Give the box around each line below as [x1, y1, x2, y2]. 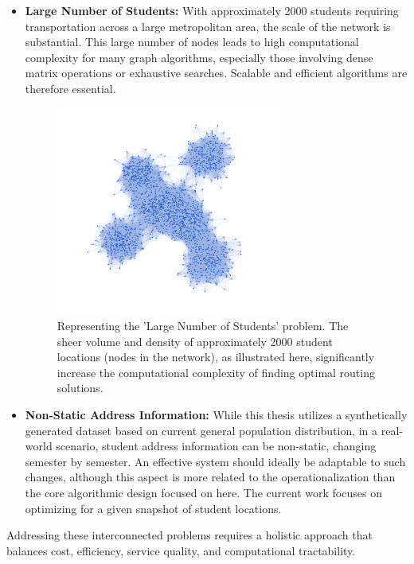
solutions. [57, 379, 103, 396]
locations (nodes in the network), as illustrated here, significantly [57, 348, 375, 365]
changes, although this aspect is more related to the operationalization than [25, 469, 396, 485]
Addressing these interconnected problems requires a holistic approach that [6, 527, 373, 543]
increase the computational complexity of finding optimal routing [57, 364, 375, 380]
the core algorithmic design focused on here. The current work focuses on [25, 484, 382, 500]
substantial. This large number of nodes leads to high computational [25, 33, 359, 50]
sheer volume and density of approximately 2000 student [57, 333, 333, 349]
